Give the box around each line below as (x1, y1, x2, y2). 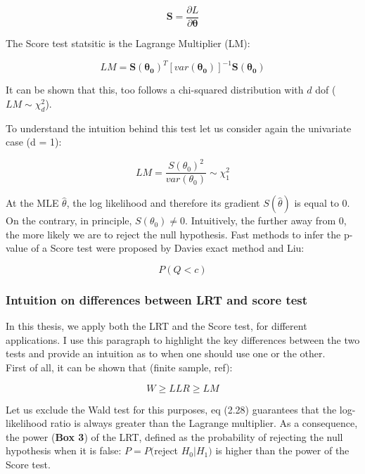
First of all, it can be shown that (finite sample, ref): (6, 360, 233, 375)
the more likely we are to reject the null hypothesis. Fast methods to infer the (6, 226, 341, 241)
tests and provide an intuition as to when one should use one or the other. (6, 346, 326, 361)
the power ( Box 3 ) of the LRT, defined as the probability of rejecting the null (6, 429, 343, 444)
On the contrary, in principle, (6, 213, 132, 228)
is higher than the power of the (215, 443, 350, 458)
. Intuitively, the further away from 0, (185, 213, 347, 228)
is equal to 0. (294, 196, 350, 210)
